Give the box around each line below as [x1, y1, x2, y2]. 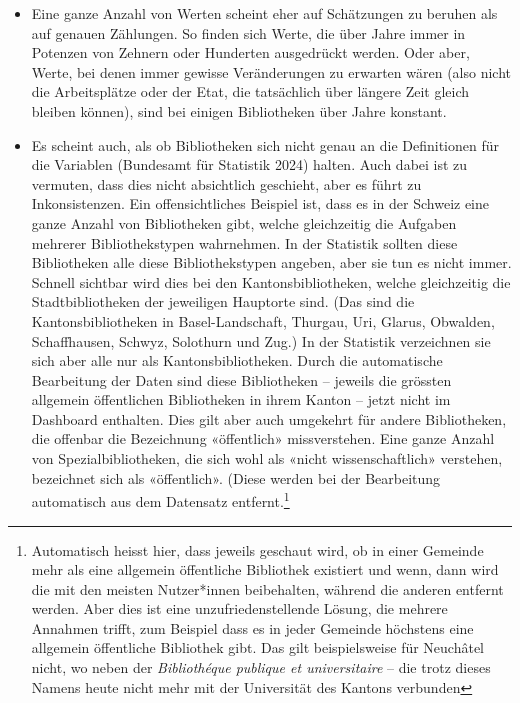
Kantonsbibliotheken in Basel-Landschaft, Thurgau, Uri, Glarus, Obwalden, [31, 310, 495, 331]
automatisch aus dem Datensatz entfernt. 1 [31, 488, 290, 511]
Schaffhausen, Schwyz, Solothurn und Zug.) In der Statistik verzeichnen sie [31, 330, 491, 351]
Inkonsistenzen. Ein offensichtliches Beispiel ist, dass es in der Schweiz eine [31, 193, 490, 214]
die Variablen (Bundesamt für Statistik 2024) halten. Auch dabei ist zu [31, 154, 468, 175]
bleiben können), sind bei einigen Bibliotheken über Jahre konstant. [31, 100, 447, 121]
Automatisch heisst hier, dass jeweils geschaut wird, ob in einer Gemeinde [31, 539, 484, 560]
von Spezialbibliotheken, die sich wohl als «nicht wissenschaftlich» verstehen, [31, 448, 503, 469]
